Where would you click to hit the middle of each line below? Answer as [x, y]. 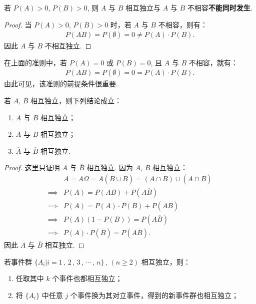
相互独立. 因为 [110, 167]
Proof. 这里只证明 [32, 167]
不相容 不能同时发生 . [220, 7]
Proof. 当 [18, 24]
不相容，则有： [183, 24]
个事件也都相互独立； [87, 278]
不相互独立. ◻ [68, 46]
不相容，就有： [213, 62]
